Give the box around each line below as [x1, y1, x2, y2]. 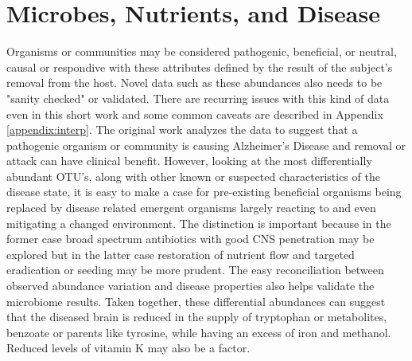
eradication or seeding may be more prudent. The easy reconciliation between [6, 261, 384, 278]
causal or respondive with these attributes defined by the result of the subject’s [6, 58, 393, 75]
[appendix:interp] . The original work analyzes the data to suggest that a [6, 121, 358, 138]
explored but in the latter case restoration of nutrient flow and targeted [6, 245, 355, 262]
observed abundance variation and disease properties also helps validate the [6, 277, 375, 294]
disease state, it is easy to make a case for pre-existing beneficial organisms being [6, 183, 402, 200]
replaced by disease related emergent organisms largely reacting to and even [6, 199, 376, 216]
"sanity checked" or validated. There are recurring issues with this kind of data [6, 89, 390, 106]
